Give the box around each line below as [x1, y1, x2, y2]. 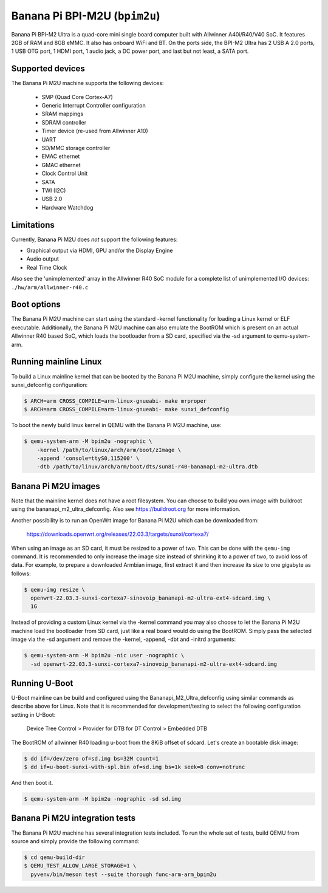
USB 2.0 [41, 195, 63, 203]
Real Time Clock [26, 264, 67, 271]
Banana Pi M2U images [11, 481, 100, 491]
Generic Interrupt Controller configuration [41, 102, 146, 109]
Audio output [26, 255, 59, 262]
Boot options [11, 299, 61, 310]
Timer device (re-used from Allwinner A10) [41, 128, 148, 135]
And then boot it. [11, 779, 53, 787]
